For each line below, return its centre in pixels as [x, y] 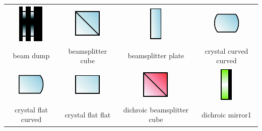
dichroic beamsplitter [156, 109]
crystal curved [226, 50]
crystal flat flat [88, 114]
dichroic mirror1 [226, 114]
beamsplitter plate [156, 55]
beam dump [31, 55]
